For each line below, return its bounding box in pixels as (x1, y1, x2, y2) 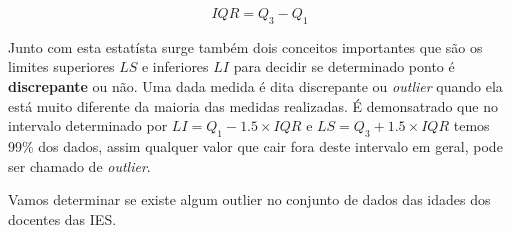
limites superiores (8, 56, 115, 77)
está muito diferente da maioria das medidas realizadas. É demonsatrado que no (8, 95, 498, 116)
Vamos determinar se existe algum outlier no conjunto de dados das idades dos (8, 189, 491, 210)
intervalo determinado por (8, 115, 168, 136)
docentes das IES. (8, 208, 117, 229)
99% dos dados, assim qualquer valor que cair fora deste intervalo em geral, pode (8, 135, 503, 156)
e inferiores (141, 56, 209, 77)
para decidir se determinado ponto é (233, 56, 455, 77)
